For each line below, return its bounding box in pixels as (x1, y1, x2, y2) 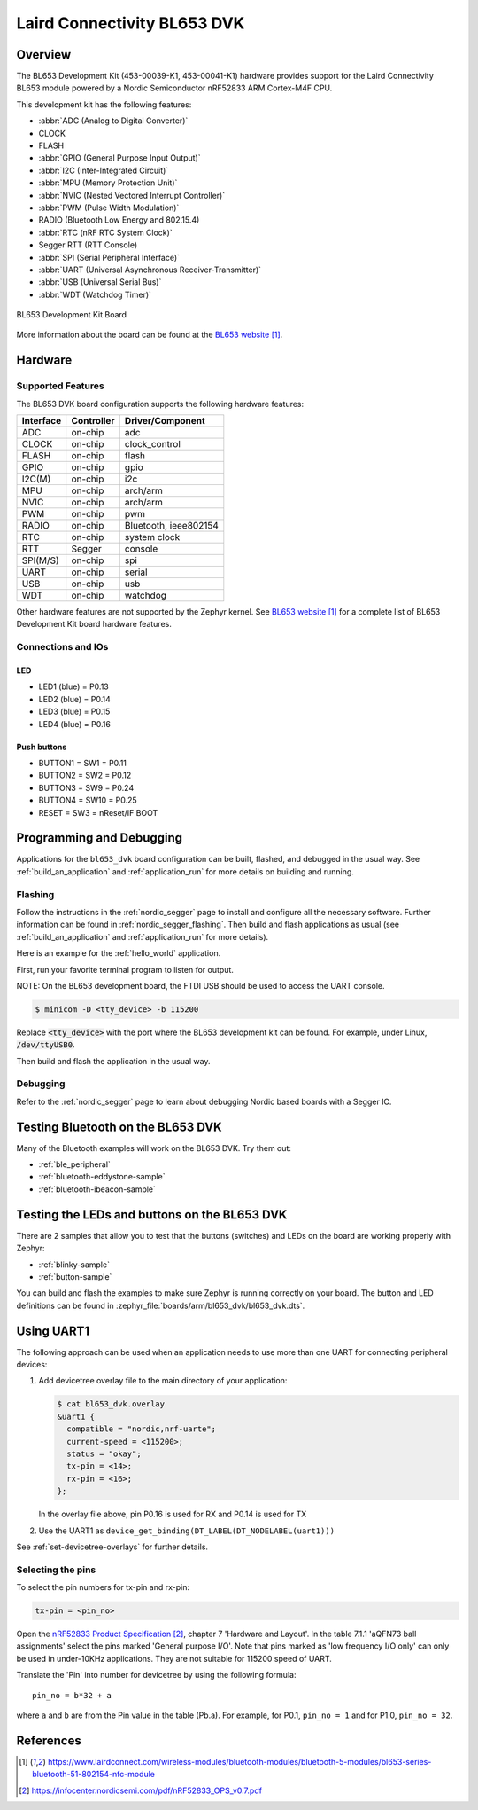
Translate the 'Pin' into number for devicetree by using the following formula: (16, 1670, 297, 1681)
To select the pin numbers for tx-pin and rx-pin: (16, 1582, 190, 1593)
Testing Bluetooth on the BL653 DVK (16, 1119, 222, 1134)
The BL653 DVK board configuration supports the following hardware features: (16, 398, 305, 409)
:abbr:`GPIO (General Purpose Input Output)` (38, 153, 201, 163)
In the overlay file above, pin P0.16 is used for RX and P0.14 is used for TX (38, 1508, 307, 1520)
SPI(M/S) (21, 554, 59, 567)
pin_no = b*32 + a (32, 1690, 112, 1700)
